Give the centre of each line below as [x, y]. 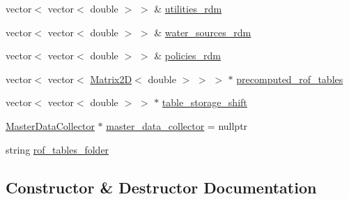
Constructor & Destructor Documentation [161, 187]
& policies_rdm [187, 56]
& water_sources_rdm [203, 32]
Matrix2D [111, 79]
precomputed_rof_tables [290, 79]
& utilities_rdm [188, 8]
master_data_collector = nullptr [177, 125]
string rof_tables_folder [57, 149]
